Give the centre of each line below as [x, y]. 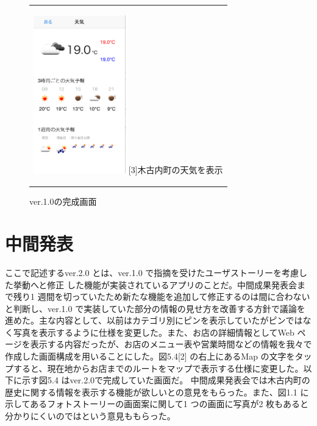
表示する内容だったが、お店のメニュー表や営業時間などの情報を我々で [171, 344]
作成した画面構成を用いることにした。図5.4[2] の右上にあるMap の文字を [150, 356]
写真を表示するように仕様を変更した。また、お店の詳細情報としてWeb [154, 332]
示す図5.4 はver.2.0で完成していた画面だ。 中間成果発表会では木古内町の [166, 380]
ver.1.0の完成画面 [63, 201]
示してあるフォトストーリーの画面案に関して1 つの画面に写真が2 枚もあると [157, 404]
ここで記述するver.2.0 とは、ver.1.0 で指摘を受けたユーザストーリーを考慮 [152, 272]
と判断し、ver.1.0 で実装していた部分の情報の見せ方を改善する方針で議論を [155, 308]
